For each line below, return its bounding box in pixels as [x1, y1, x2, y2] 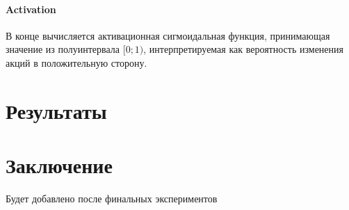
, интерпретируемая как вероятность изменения [143, 42, 343, 56]
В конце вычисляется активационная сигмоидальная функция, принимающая [6, 28, 330, 42]
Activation [6, 1, 56, 16]
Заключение [6, 151, 113, 179]
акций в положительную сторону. [6, 55, 147, 70]
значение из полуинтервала [6, 42, 120, 56]
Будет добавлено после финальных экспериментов [6, 191, 218, 206]
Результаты [6, 96, 107, 124]
